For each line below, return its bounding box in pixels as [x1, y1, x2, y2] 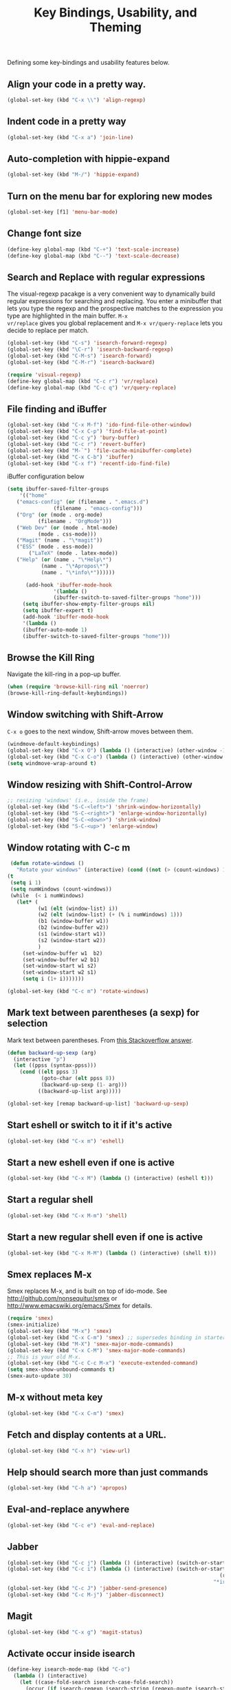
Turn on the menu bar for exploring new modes [7, 190, 213, 202]
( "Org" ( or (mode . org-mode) [16, 511, 103, 518]
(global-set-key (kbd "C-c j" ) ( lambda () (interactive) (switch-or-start [7, 1559, 226, 1566]
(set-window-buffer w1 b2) [22, 950, 103, 957]
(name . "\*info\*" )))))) [41, 569, 115, 576]
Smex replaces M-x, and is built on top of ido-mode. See [7, 1287, 168, 1295]
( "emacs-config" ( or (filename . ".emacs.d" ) [16, 498, 149, 506]
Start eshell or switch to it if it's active [7, 1119, 173, 1131]
